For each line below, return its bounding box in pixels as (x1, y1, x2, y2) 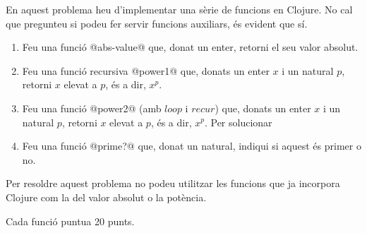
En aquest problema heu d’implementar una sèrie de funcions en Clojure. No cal (6, 2, 353, 16)
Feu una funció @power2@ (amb (22, 100, 162, 115)
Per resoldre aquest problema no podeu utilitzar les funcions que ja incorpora (6, 176, 340, 191)
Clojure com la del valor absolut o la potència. (6, 189, 207, 204)
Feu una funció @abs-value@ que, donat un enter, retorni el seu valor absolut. (22, 40, 359, 54)
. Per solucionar (204, 114, 272, 129)
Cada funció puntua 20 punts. (6, 213, 135, 228)
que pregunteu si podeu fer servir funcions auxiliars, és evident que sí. (6, 16, 308, 30)
